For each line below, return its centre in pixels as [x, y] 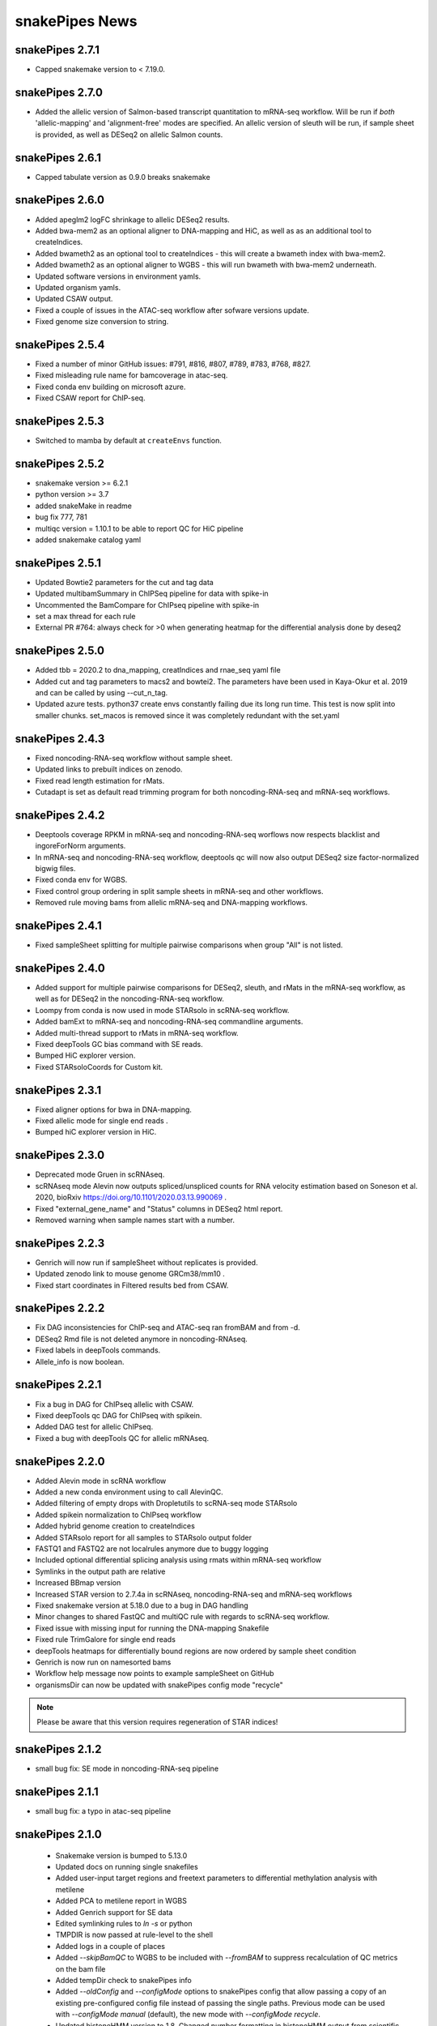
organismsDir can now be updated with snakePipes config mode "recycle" [159, 1685]
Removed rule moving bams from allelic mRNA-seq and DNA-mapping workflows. [171, 903]
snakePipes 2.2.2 [60, 1308]
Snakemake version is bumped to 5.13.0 [121, 1855]
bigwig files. [55, 869]
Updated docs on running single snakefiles [127, 1867]
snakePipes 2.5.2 [59, 463]
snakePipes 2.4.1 [58, 925]
